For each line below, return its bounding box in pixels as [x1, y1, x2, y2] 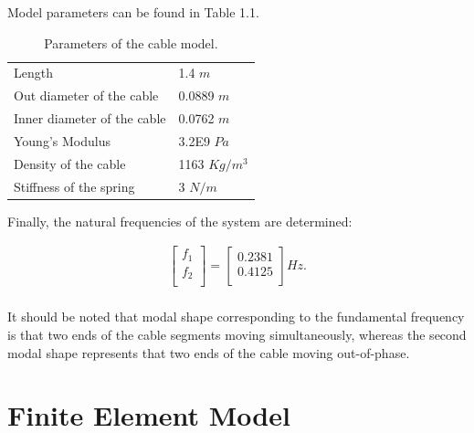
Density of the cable [14, 153, 126, 173]
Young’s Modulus [14, 131, 111, 150]
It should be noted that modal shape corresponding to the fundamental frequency [7, 307, 465, 326]
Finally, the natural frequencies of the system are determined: [7, 211, 353, 230]
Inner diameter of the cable [14, 109, 166, 128]
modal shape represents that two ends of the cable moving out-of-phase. [7, 343, 410, 362]
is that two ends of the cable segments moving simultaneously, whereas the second [7, 325, 467, 343]
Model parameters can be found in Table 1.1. [7, 3, 259, 21]
